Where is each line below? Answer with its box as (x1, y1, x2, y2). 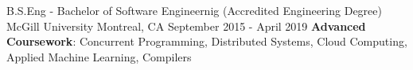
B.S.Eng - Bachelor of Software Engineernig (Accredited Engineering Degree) (6, 2, 382, 18)
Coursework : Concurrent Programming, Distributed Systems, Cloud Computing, (6, 33, 407, 50)
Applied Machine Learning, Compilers (6, 48, 192, 64)
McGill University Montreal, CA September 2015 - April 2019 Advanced (6, 17, 366, 34)
